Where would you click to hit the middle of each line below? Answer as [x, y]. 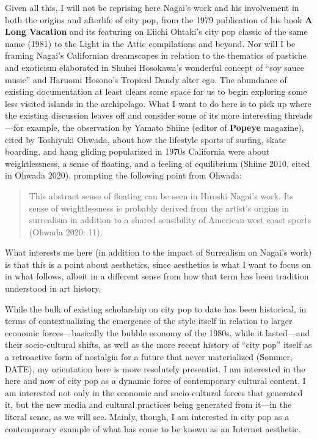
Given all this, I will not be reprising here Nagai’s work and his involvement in [152, 7]
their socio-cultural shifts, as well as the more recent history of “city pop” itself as [158, 345]
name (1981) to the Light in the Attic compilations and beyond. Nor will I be [150, 43]
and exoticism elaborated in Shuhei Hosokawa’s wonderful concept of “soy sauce [155, 67]
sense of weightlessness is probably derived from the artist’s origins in [159, 208]
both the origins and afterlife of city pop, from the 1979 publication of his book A [159, 19]
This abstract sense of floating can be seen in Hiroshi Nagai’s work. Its [161, 195]
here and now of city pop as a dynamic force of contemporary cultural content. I [155, 381]
